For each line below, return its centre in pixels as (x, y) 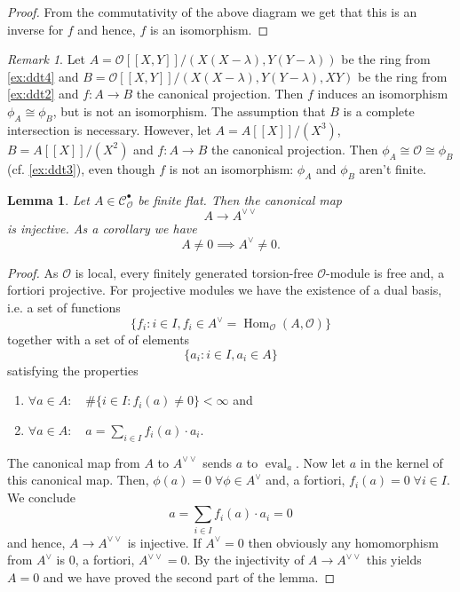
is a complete (379, 111)
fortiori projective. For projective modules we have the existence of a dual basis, (225, 290)
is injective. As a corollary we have (102, 228)
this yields (394, 560)
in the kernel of (401, 462)
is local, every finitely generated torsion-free (194, 272)
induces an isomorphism (383, 94)
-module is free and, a (385, 272)
